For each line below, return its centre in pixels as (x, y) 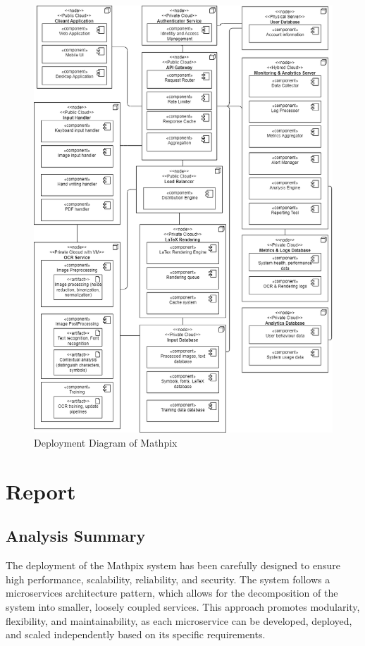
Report (41, 491)
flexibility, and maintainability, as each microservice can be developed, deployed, (179, 620)
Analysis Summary (76, 536)
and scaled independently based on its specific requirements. (136, 634)
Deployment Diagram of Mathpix (106, 442)
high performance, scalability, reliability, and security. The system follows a (168, 579)
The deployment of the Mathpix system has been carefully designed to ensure (173, 565)
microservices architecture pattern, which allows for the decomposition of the (172, 593)
